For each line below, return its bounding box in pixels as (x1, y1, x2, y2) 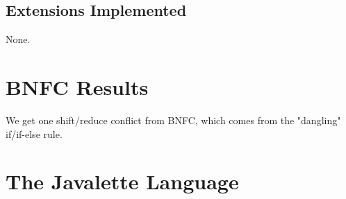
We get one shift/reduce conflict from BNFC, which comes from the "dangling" (6, 112, 341, 127)
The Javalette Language (6, 167, 239, 196)
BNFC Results (6, 72, 149, 101)
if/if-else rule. (6, 126, 63, 141)
